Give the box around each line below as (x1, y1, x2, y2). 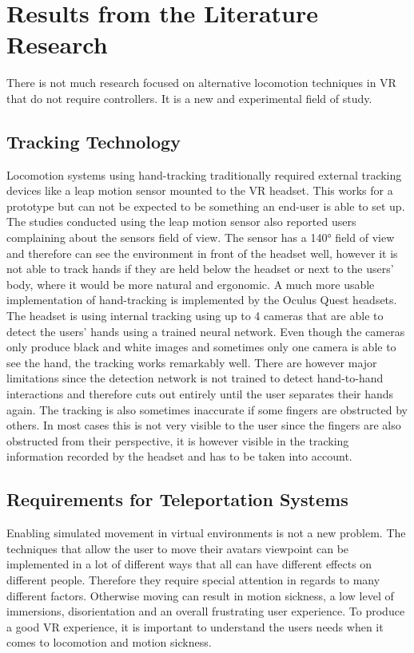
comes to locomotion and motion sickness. (6, 634, 212, 651)
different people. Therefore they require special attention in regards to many (6, 571, 380, 588)
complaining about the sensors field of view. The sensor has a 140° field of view (6, 229, 395, 246)
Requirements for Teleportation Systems (6, 487, 348, 512)
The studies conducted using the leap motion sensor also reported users (6, 213, 356, 230)
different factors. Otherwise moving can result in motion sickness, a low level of (6, 587, 394, 604)
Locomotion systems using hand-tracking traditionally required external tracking (6, 166, 402, 183)
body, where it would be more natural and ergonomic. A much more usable (6, 275, 375, 292)
